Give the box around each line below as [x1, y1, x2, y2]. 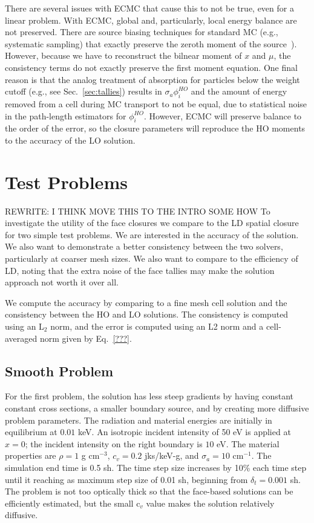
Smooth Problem [5, 361, 114, 380]
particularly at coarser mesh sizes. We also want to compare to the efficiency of [5, 252, 298, 265]
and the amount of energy [191, 85, 287, 98]
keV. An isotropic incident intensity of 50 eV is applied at [78, 425, 291, 438]
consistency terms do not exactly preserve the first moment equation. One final [5, 61, 298, 73]
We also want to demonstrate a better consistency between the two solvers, [5, 240, 283, 253]
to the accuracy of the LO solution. [5, 133, 136, 146]
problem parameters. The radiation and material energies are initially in [5, 413, 272, 426]
